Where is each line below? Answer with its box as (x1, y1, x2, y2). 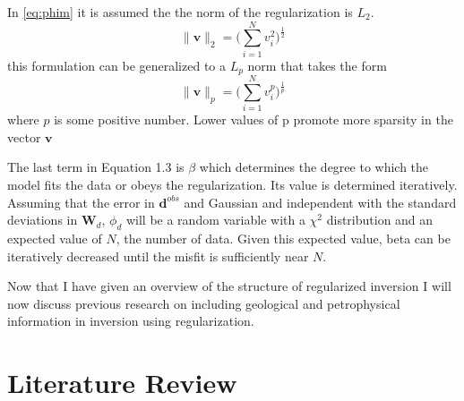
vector (7, 127, 41, 146)
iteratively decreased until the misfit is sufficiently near (7, 246, 309, 265)
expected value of (7, 229, 102, 248)
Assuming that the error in (7, 192, 155, 211)
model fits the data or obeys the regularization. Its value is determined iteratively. (7, 175, 458, 194)
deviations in (7, 210, 78, 229)
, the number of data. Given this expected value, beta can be (116, 229, 451, 248)
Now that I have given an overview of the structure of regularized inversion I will (7, 277, 451, 295)
